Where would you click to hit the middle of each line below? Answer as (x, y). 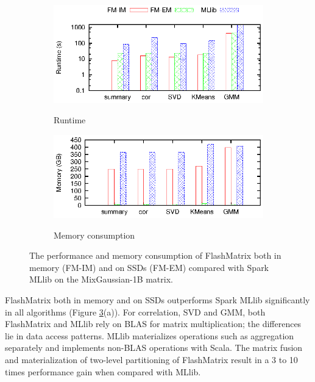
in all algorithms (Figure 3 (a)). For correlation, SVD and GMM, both (135, 312)
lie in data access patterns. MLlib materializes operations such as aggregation (150, 335)
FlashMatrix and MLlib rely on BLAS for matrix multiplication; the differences (153, 324)
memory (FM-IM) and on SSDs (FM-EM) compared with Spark (149, 267)
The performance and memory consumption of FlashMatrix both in (155, 255)
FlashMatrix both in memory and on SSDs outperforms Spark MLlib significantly (157, 299)
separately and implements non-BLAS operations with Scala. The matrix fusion (154, 348)
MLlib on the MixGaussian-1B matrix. (101, 279)
